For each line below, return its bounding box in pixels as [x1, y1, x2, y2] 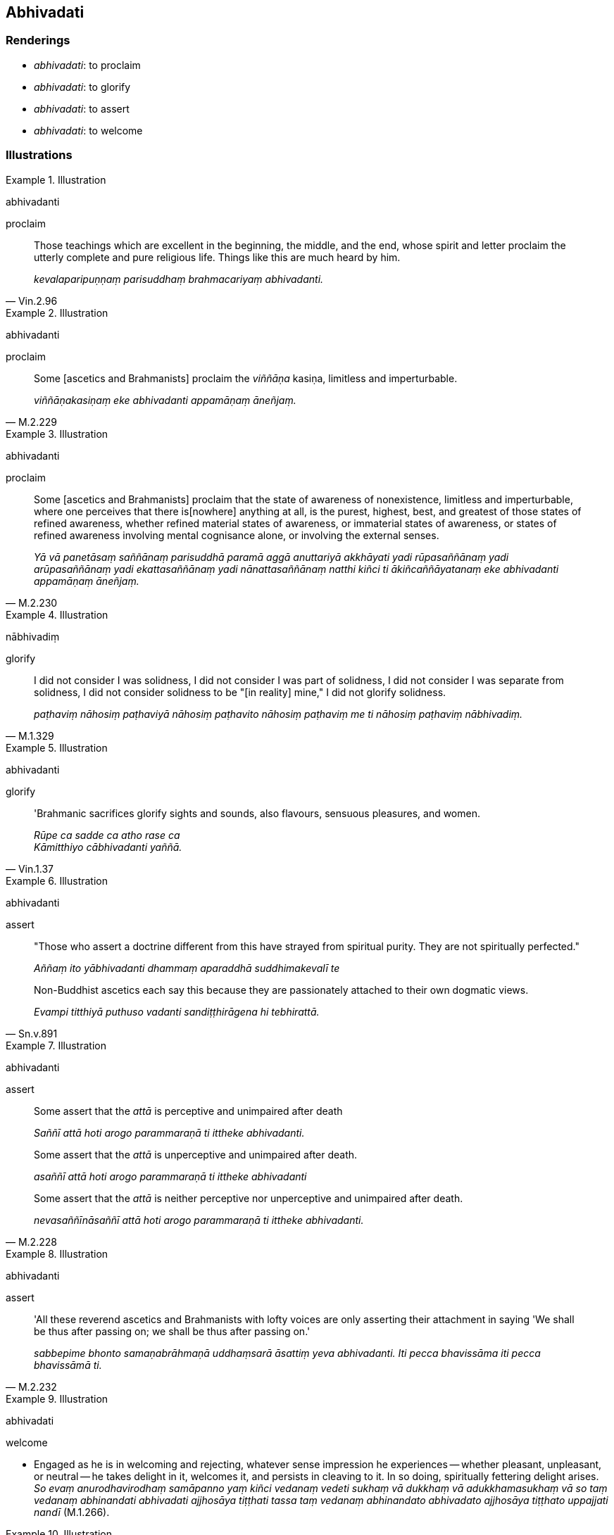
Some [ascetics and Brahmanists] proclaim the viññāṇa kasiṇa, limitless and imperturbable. [34, 372, 458, 384]
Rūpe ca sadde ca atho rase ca [34, 828, 180, 841]
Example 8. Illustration [6, 1247, 108, 1260]
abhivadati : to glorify [34, 80, 131, 93]
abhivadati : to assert [34, 102, 130, 115]
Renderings [6, 33, 70, 48]
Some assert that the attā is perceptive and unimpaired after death [34, 1104, 343, 1117]
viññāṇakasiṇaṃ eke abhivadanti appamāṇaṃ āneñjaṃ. [34, 393, 296, 406]
